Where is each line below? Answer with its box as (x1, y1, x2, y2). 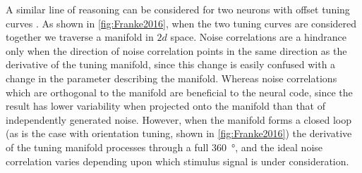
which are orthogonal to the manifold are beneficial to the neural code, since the (6, 84, 353, 99)
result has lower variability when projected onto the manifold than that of (6, 98, 326, 113)
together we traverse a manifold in (6, 30, 154, 44)
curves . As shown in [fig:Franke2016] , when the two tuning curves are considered (6, 15, 357, 30)
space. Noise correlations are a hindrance (170, 30, 347, 44)
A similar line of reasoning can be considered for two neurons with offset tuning (6, 2, 350, 16)
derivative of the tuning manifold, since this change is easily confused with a (6, 57, 336, 72)
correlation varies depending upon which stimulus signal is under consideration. (6, 153, 349, 168)
